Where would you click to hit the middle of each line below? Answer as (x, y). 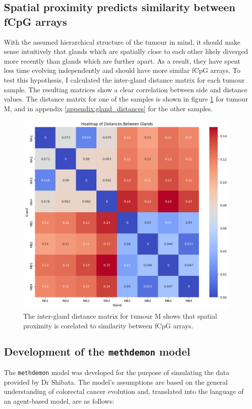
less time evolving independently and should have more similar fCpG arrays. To (122, 70)
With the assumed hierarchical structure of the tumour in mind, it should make (122, 42)
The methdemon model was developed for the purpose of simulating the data (117, 372)
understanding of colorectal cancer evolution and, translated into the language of (124, 391)
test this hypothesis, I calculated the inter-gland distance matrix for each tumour (124, 79)
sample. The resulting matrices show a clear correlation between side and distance (126, 89)
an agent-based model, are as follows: (59, 400)
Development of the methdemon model (97, 351)
